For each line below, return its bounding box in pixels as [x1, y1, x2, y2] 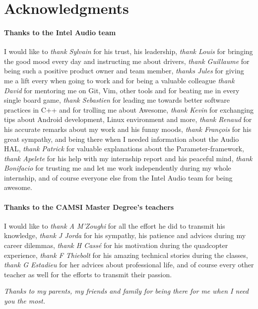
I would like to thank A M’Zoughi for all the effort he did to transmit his [4, 220, 225, 231]
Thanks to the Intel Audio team [4, 27, 116, 37]
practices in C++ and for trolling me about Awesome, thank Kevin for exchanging [4, 104, 254, 115]
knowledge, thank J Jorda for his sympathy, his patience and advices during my [4, 230, 246, 241]
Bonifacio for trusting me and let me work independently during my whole [4, 163, 231, 173]
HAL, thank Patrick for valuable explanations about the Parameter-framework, [4, 143, 244, 154]
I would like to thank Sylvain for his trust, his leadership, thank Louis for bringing [4, 46, 253, 57]
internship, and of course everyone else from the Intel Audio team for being [4, 172, 233, 183]
